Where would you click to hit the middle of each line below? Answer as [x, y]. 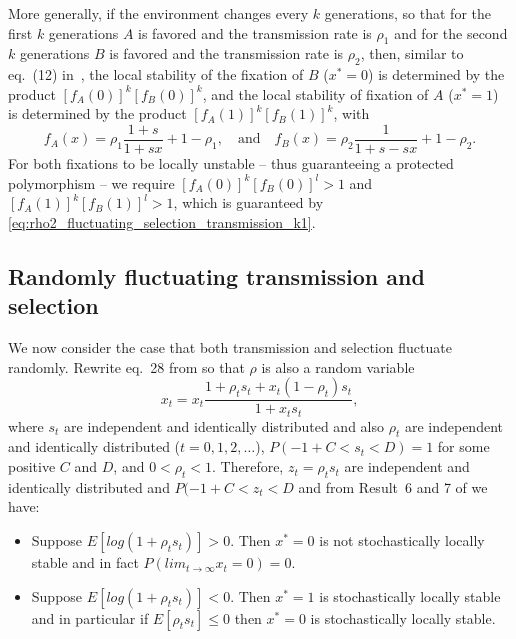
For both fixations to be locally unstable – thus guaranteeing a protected [231, 163]
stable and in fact [85, 562]
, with [351, 113]
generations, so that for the [407, 13]
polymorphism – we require [91, 182]
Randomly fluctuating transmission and [216, 275]
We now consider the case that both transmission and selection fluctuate [230, 347]
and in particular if [90, 617]
